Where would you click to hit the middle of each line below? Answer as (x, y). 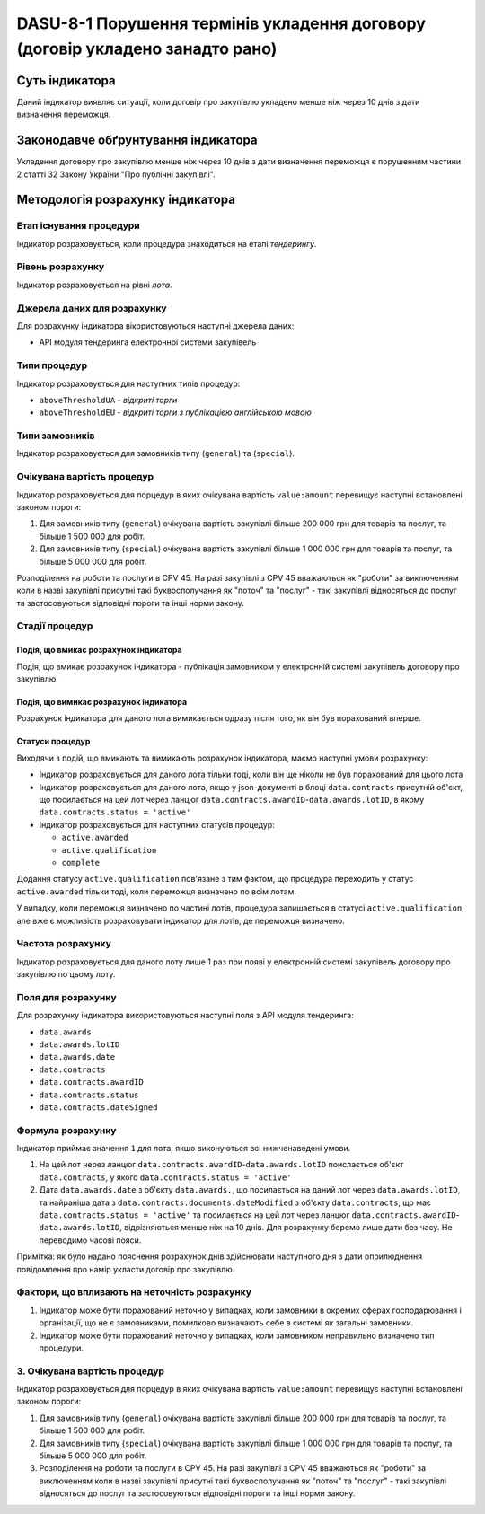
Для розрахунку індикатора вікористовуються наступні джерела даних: (155, 326)
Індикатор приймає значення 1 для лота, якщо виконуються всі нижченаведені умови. (184, 1149)
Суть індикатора (66, 80)
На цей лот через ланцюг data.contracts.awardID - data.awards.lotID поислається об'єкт (221, 1165)
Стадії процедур (55, 626)
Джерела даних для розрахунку (92, 308)
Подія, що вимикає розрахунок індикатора (102, 702)
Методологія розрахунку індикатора (126, 200)
